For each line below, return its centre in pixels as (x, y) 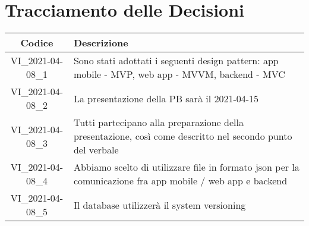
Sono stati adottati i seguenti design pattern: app (176, 61)
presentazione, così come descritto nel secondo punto (183, 136)
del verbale (96, 150)
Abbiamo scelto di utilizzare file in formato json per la (186, 167)
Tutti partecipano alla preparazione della (158, 123)
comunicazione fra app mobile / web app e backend (180, 181)
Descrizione (101, 43)
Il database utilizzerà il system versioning (160, 205)
